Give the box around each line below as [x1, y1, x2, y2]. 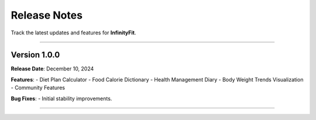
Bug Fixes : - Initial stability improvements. [11, 95, 112, 102]
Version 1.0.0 [11, 50, 60, 60]
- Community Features [11, 84, 66, 91]
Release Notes [11, 9, 83, 22]
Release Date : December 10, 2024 [11, 65, 94, 72]
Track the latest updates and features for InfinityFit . [11, 29, 137, 36]
